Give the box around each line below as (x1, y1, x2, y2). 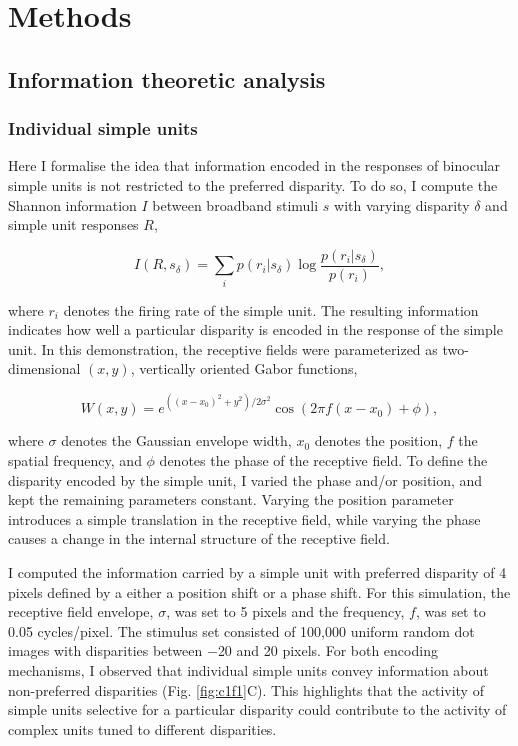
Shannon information (8, 194, 137, 215)
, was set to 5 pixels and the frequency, (166, 601, 405, 622)
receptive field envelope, (8, 601, 154, 622)
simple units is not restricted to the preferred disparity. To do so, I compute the (8, 174, 498, 195)
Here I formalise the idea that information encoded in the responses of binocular (8, 155, 501, 176)
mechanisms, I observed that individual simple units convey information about (8, 659, 489, 680)
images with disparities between (8, 640, 203, 661)
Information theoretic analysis (8, 63, 326, 94)
